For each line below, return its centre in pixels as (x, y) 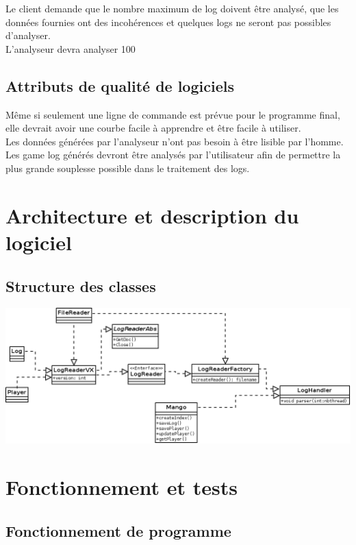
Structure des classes (81, 286)
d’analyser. (28, 35)
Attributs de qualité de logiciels (120, 85)
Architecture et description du (152, 215)
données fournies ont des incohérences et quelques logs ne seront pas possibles (168, 22)
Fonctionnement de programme (118, 530)
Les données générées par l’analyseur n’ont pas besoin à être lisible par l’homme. (175, 141)
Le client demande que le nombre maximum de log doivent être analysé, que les (172, 8)
